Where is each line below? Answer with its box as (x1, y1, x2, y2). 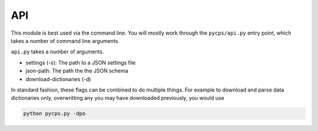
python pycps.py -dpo (23, 110, 86, 117)
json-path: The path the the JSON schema (25, 68, 129, 75)
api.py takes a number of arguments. (11, 48, 104, 55)
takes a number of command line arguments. (11, 37, 120, 44)
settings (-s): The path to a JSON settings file (25, 59, 136, 66)
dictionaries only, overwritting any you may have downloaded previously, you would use (11, 95, 225, 102)
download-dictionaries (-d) (25, 75, 91, 82)
